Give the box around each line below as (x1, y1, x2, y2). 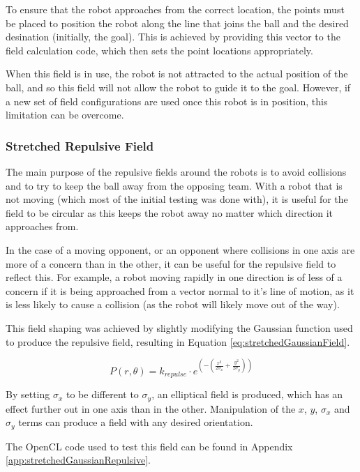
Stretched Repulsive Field (6, 137, 154, 154)
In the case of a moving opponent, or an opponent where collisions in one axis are (6, 242, 355, 257)
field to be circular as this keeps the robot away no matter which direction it (6, 205, 333, 220)
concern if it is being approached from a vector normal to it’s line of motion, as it (6, 283, 354, 298)
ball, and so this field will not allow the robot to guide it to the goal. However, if (6, 79, 351, 94)
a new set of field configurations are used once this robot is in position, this (6, 93, 328, 108)
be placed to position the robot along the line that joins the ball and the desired (6, 15, 349, 30)
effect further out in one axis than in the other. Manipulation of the (6, 401, 296, 416)
